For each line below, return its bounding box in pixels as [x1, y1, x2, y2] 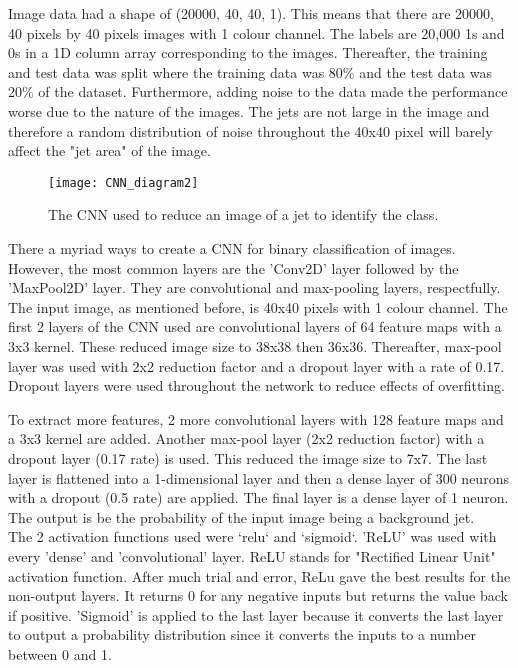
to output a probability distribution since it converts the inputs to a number [8, 624, 476, 645]
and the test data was [359, 61, 492, 82]
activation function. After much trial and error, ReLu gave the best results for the [8, 565, 511, 586]
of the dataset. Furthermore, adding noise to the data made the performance [38, 81, 508, 102]
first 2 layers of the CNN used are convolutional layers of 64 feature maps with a [8, 316, 502, 337]
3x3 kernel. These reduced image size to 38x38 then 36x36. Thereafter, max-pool [8, 335, 502, 356]
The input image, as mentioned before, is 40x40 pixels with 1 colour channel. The [8, 296, 508, 317]
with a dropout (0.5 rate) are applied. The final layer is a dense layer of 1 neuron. [8, 487, 509, 508]
